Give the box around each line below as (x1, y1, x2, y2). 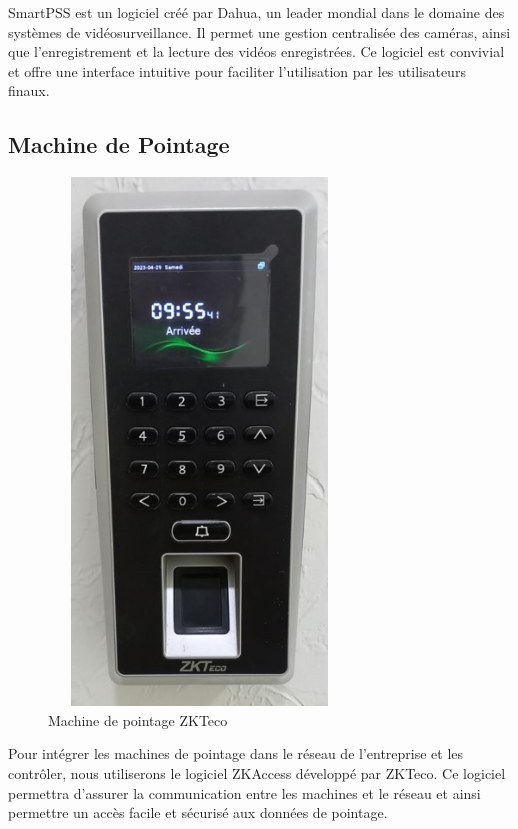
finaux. (8, 80, 50, 101)
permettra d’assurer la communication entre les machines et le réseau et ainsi (8, 782, 481, 803)
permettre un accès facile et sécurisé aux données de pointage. (8, 802, 388, 823)
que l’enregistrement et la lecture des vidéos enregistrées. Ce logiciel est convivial (8, 41, 505, 62)
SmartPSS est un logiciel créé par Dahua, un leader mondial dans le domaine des (8, 2, 505, 22)
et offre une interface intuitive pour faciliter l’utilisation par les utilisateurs (8, 60, 466, 81)
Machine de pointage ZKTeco (48, 709, 228, 730)
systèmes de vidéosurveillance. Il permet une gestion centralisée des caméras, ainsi (8, 21, 511, 42)
